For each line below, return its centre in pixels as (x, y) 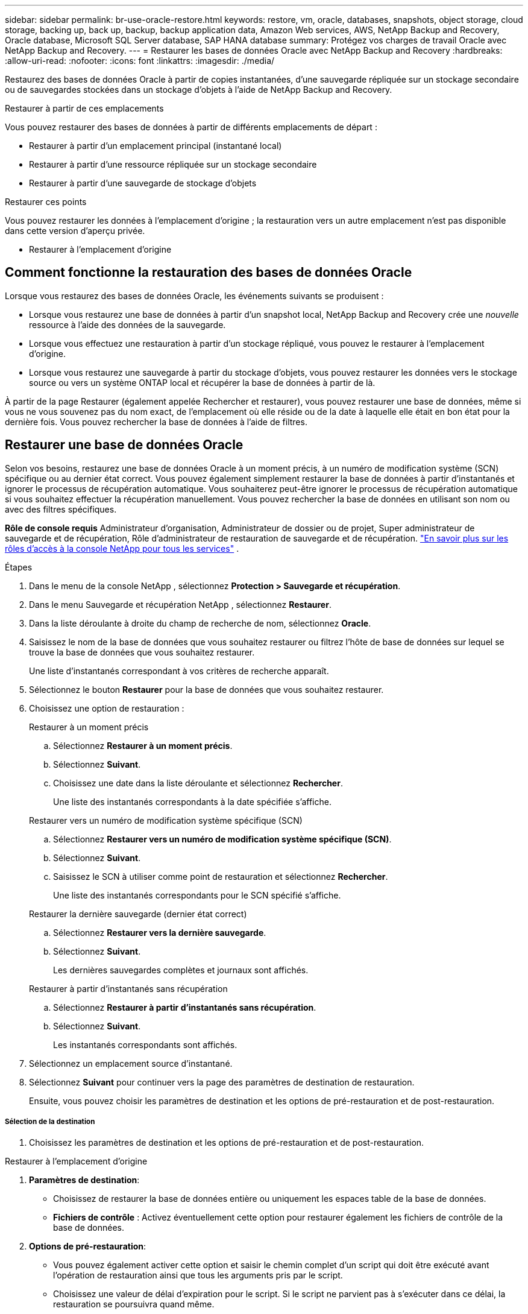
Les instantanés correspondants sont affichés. (145, 1044)
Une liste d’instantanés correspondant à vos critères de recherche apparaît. (179, 671)
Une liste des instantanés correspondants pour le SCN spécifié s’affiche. (197, 895)
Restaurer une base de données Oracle (124, 445)
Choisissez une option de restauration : (107, 708)
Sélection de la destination (50, 1122)
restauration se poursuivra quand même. (134, 1304)
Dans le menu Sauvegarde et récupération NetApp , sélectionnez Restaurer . (180, 604)
